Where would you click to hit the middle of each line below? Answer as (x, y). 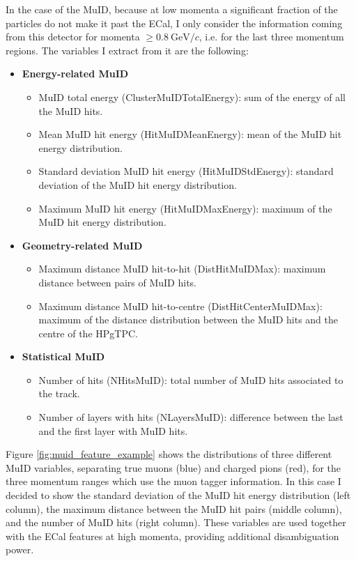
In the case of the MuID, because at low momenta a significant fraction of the (172, 9)
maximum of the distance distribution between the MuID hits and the (188, 320)
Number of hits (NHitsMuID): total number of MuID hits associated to (191, 379)
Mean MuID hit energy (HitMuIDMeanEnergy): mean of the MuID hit (190, 134)
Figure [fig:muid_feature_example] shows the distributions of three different (169, 454)
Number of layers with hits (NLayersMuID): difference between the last (191, 417)
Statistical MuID (63, 356)
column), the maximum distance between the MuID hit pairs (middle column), (174, 508)
